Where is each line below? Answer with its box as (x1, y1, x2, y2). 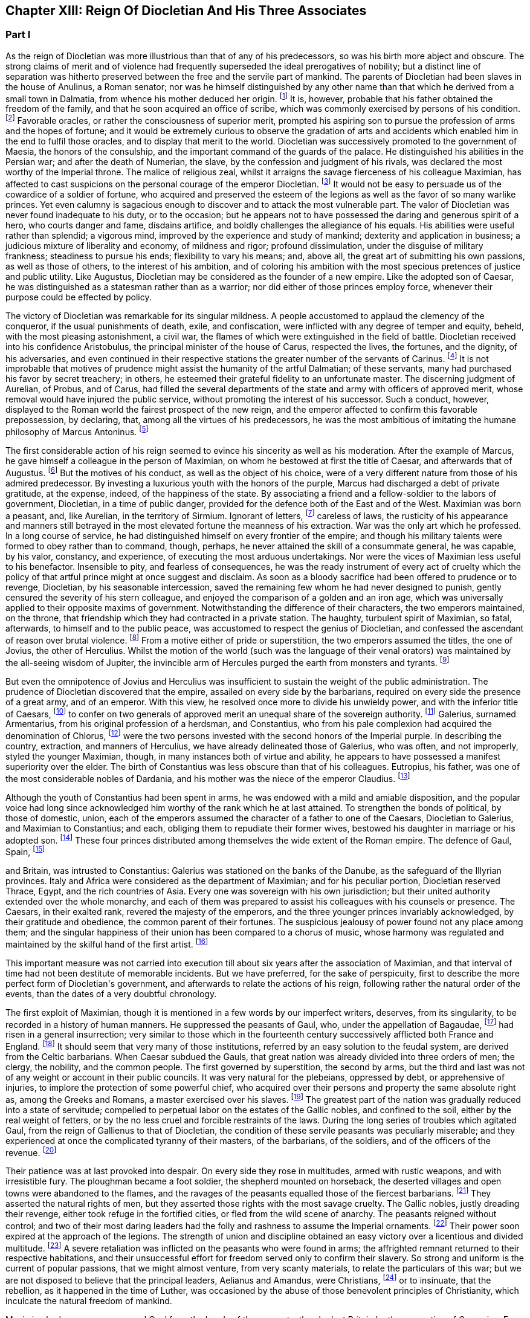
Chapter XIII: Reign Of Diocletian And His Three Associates (5, 3, 367, 18)
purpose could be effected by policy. (5, 291, 152, 302)
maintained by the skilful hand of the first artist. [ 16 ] (5, 937, 208, 949)
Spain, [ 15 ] (5, 845, 45, 857)
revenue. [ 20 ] (5, 1145, 57, 1158)
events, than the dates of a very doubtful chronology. (5, 988, 217, 999)
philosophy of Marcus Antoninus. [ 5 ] (5, 425, 149, 438)
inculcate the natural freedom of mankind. (5, 1295, 172, 1306)
